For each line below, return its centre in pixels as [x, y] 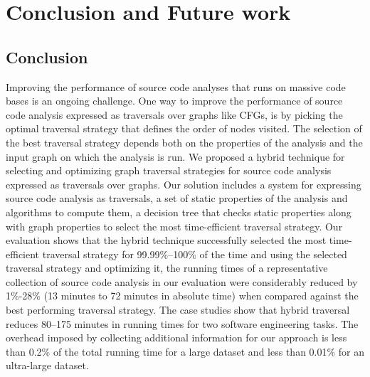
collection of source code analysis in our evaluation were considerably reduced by [182, 281]
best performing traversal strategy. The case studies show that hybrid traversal [178, 310]
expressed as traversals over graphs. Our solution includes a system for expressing [184, 184]
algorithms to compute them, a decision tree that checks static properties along [179, 212]
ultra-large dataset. [47, 365]
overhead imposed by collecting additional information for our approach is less [176, 338]
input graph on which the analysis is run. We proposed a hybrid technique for [175, 156]
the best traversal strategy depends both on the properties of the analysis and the [184, 142]
